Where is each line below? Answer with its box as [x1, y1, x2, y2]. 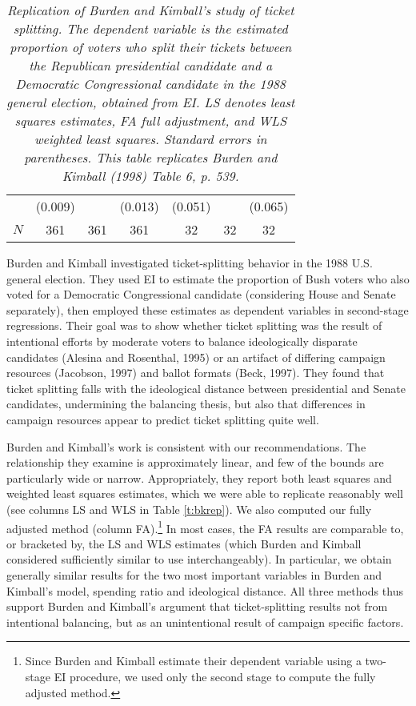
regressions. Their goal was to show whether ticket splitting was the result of [6, 317, 382, 334]
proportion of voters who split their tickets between [10, 38, 292, 56]
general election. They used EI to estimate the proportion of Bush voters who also [6, 270, 410, 287]
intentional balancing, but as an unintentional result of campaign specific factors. [6, 613, 404, 630]
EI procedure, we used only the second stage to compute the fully [54, 668, 376, 684]
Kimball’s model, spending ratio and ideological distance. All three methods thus [6, 582, 403, 599]
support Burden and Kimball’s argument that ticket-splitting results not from [6, 598, 388, 615]
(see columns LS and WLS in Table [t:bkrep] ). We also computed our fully [6, 500, 372, 517]
